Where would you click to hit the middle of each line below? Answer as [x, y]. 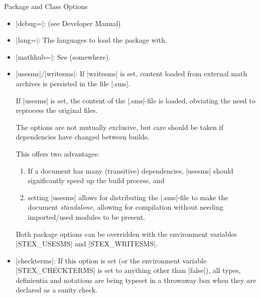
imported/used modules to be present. [87, 216]
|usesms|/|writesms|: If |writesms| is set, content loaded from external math [132, 73]
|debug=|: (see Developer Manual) [68, 23]
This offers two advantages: [58, 153]
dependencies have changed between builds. [83, 137]
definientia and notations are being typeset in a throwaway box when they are [136, 280]
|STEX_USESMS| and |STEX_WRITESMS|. [87, 244]
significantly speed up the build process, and [96, 180]
